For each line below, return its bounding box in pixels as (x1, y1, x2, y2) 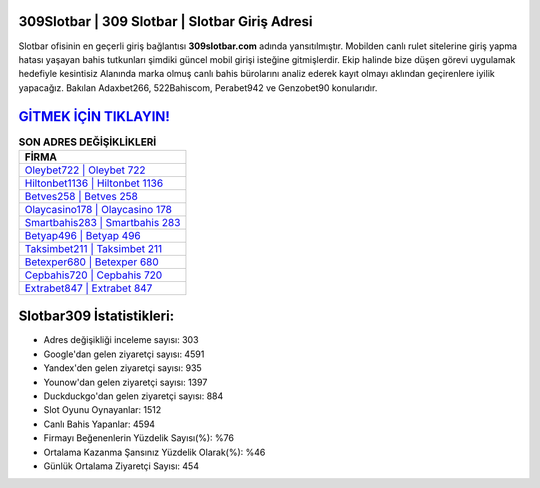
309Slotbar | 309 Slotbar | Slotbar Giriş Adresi (18, 13, 313, 30)
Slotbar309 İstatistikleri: (18, 308, 175, 325)
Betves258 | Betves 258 (24, 189, 139, 203)
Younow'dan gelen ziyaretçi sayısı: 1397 (43, 376, 208, 388)
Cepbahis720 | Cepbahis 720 (24, 268, 163, 282)
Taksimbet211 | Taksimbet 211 (24, 241, 163, 255)
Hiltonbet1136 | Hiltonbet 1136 (24, 176, 164, 190)
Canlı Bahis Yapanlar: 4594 (43, 418, 155, 430)
